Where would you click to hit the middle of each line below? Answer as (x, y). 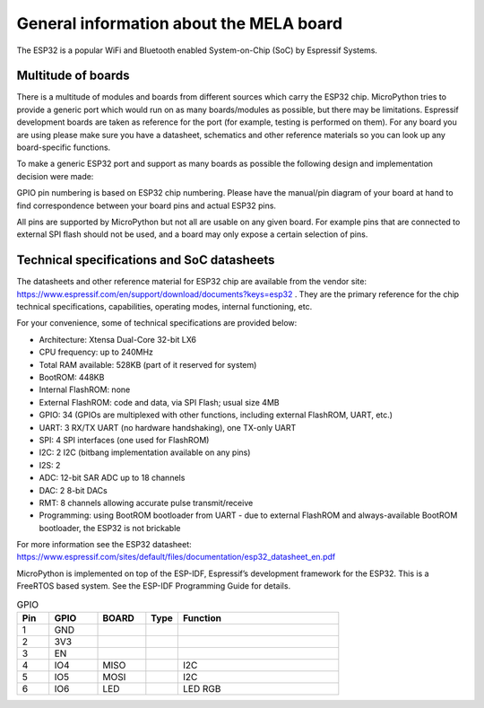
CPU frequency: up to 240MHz (96, 352)
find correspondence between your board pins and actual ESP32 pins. (147, 205)
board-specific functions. (64, 147)
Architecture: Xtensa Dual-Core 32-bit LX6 (118, 339)
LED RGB (202, 689)
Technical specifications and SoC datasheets (146, 260)
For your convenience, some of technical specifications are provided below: (157, 323)
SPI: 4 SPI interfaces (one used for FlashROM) (124, 440)
